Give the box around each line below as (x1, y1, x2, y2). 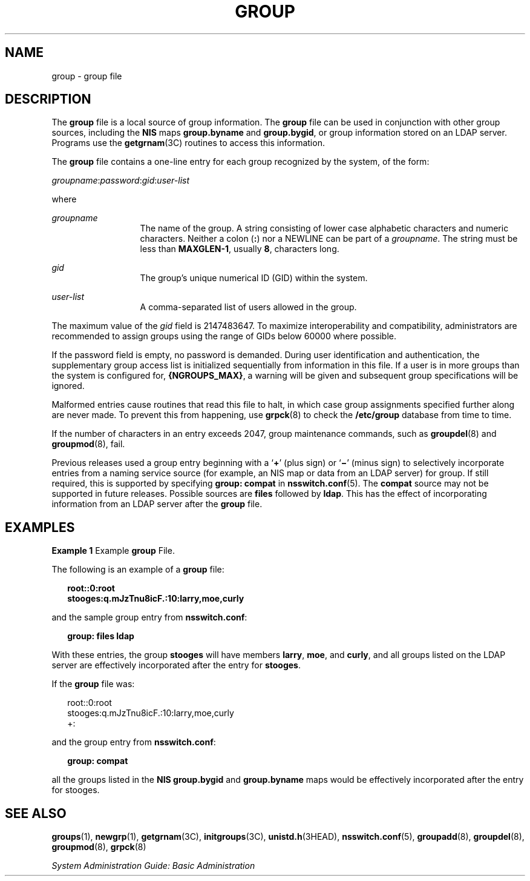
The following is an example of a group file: (51, 564, 224, 575)
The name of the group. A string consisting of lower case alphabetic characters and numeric (140, 223, 509, 234)
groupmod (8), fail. (51, 439, 125, 450)
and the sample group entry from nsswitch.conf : (51, 612, 247, 623)
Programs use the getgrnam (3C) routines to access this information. (51, 138, 325, 148)
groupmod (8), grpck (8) (51, 842, 146, 853)
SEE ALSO (5, 805, 67, 821)
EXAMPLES (5, 519, 75, 535)
